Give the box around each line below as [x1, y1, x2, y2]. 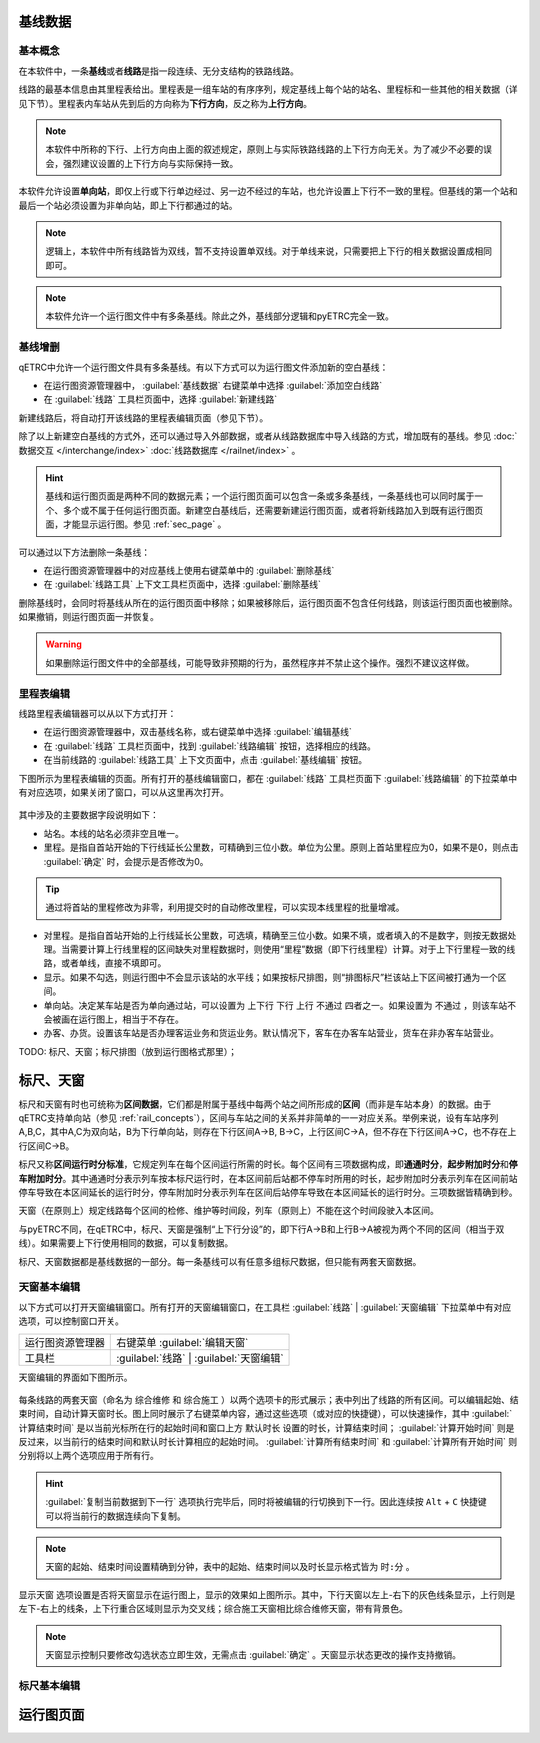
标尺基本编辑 [18, 1678, 81, 1692]
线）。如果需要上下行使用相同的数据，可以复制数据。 [18, 1237, 234, 1249]
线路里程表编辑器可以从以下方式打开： [18, 707, 177, 719]
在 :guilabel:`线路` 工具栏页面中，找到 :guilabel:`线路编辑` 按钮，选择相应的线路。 [43, 740, 377, 752]
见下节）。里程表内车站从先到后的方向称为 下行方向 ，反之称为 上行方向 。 [18, 97, 312, 109]
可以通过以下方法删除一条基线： [18, 546, 150, 558]
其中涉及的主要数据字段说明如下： [18, 809, 159, 821]
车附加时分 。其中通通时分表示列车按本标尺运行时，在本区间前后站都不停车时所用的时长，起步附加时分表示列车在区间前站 [18, 1172, 518, 1184]
